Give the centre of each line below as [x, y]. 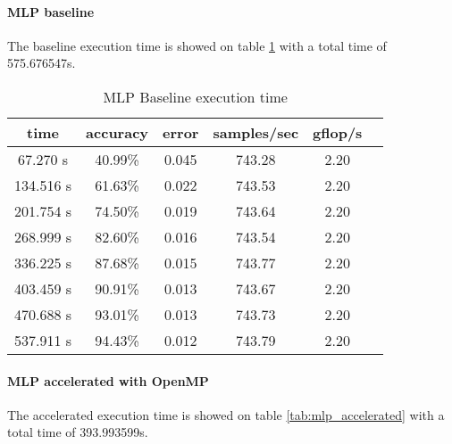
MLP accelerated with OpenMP [108, 380]
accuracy [117, 132]
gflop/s [338, 132]
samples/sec [256, 132]
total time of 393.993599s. [78, 432]
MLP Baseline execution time [195, 96]
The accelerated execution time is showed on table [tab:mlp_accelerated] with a [226, 414]
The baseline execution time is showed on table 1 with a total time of [197, 45]
